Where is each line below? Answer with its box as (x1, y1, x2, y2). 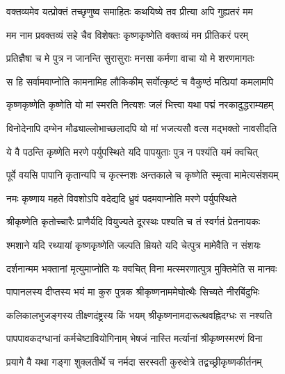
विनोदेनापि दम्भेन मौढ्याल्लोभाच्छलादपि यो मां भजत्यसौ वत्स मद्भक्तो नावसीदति (6, 120, 277, 135)
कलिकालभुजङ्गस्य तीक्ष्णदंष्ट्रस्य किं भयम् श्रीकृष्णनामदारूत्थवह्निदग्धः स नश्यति (6, 307, 272, 322)
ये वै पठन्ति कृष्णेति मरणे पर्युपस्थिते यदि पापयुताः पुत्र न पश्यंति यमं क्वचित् (6, 144, 258, 158)
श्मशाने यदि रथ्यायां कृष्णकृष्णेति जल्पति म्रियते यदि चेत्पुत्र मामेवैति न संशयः (6, 237, 261, 252)
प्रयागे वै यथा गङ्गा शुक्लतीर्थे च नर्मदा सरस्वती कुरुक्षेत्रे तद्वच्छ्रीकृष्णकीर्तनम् (6, 354, 262, 368)
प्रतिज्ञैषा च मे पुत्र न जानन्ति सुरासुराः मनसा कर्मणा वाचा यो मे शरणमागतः (6, 51, 254, 65)
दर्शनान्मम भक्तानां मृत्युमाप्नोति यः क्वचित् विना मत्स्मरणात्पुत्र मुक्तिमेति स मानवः (6, 261, 277, 275)
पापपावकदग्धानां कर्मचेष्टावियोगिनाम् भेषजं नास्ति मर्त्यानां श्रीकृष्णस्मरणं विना (6, 331, 263, 345)
